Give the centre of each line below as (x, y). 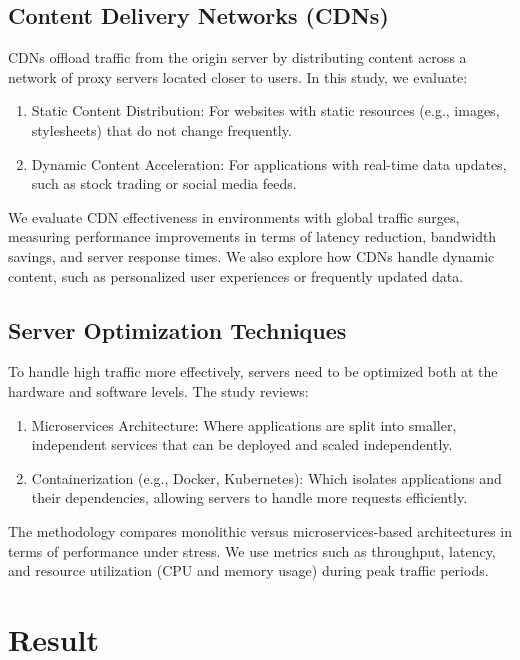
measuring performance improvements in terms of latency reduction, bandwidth (252, 236)
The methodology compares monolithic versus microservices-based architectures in (260, 530)
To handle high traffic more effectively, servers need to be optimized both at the (253, 371)
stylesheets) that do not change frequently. (161, 129)
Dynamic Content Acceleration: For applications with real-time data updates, (269, 163)
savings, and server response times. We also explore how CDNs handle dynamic (251, 255)
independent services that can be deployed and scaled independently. (242, 444)
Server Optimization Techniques (177, 329)
